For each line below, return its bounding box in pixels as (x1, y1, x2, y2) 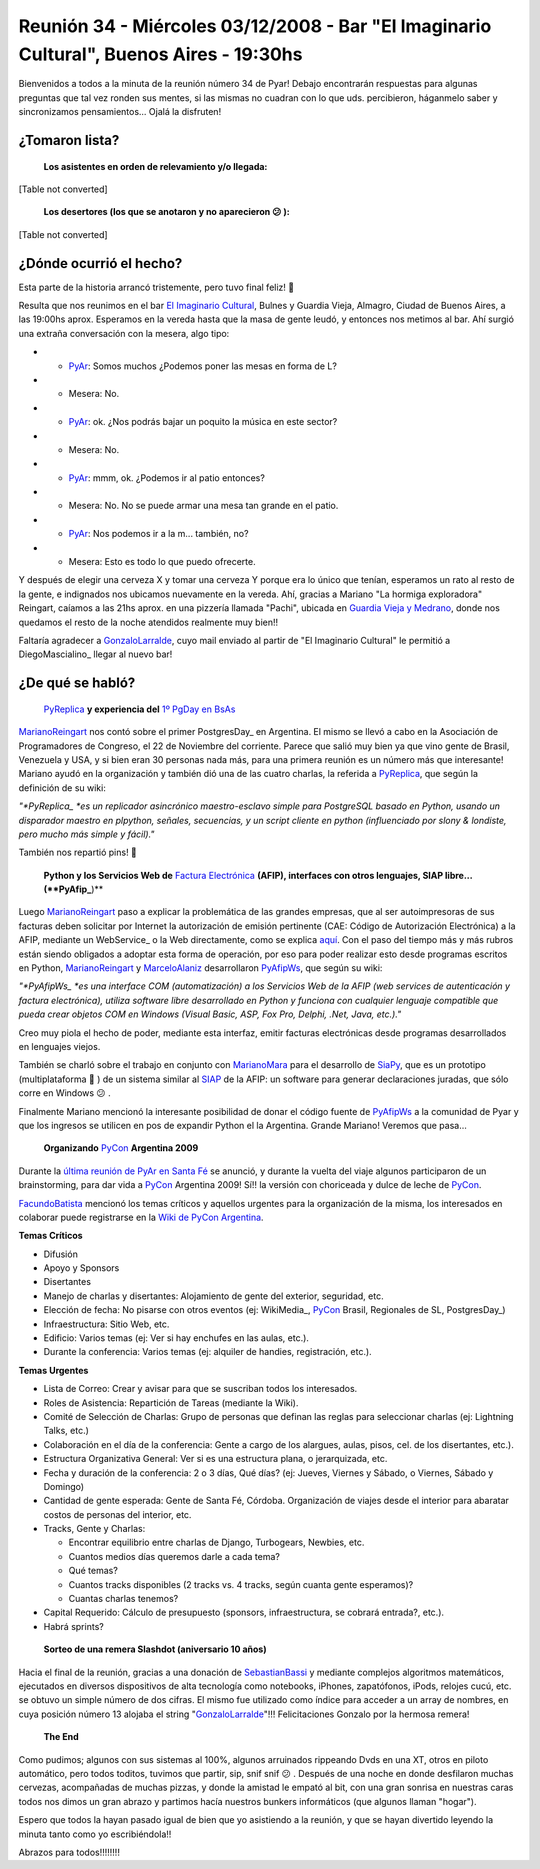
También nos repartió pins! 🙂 (18, 846, 137, 859)
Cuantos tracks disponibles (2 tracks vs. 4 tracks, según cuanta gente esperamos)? (68, 1578, 414, 1590)
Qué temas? (68, 1565, 119, 1577)
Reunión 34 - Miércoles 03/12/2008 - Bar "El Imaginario (18, 15, 492, 37)
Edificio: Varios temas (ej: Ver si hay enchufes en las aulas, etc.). (43, 1332, 310, 1344)
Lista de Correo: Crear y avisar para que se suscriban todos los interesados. (43, 1383, 358, 1395)
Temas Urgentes (18, 1364, 89, 1376)
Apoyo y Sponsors (43, 1262, 120, 1274)
